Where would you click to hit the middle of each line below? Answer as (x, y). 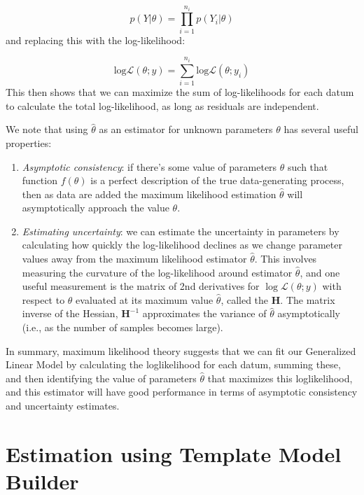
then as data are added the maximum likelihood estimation (149, 194)
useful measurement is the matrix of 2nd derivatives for (141, 286)
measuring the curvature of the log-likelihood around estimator (157, 272)
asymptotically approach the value (96, 208)
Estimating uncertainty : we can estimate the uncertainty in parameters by (181, 231)
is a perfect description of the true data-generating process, (217, 180)
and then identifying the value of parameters (101, 378)
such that (308, 166)
